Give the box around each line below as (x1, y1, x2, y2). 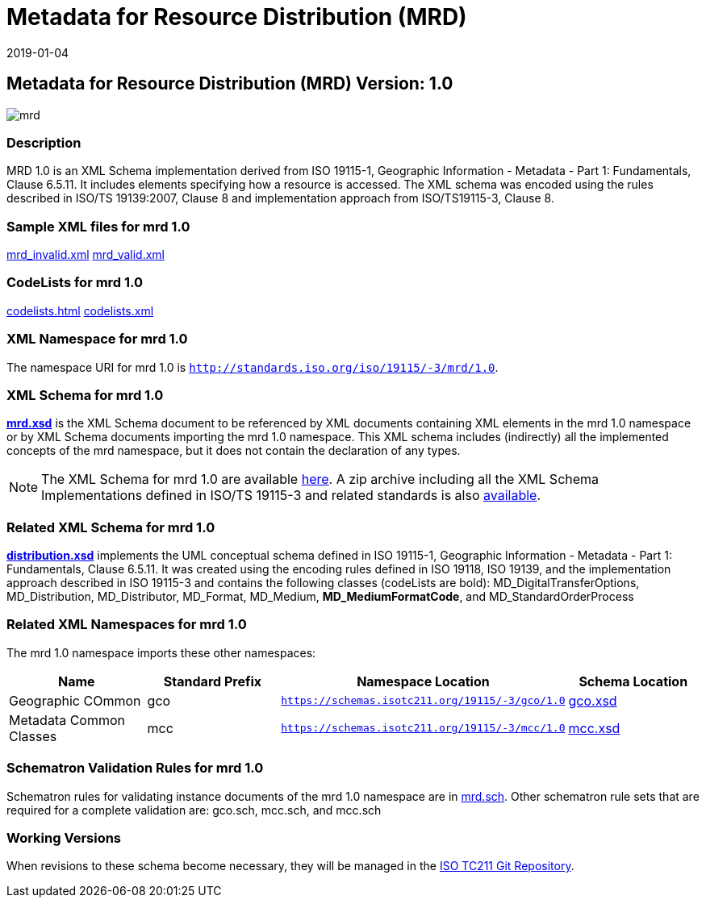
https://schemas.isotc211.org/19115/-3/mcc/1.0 (281, 722, 566, 735)
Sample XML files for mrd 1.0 (6, 218, 190, 235)
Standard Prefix (163, 673, 262, 689)
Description (6, 134, 81, 151)
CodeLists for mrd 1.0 (6, 274, 144, 291)
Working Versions (6, 829, 122, 846)
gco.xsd (568, 692, 617, 709)
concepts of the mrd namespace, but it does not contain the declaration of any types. (6, 444, 461, 458)
